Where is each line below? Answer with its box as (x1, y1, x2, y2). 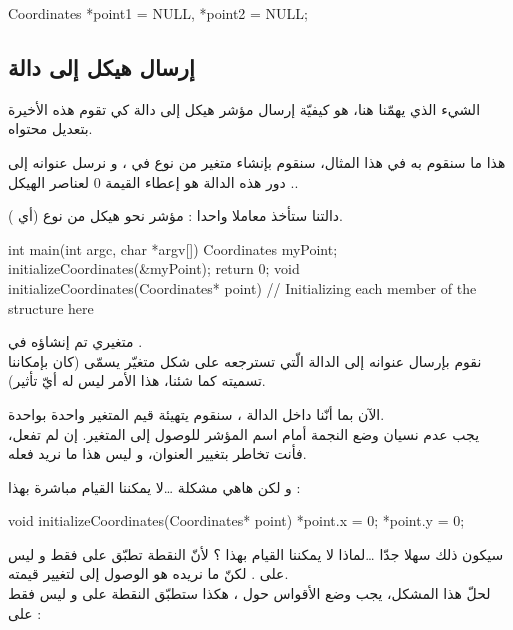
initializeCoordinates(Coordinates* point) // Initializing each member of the (8, 277, 477, 298)
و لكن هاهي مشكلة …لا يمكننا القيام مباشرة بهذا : (8, 476, 301, 497)
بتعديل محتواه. (8, 118, 93, 139)
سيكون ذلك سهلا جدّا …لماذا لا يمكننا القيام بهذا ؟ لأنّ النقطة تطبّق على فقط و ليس (8, 543, 504, 564)
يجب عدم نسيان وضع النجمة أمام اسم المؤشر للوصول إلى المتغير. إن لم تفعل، (8, 423, 480, 444)
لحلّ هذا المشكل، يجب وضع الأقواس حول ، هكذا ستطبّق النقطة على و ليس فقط (8, 583, 491, 604)
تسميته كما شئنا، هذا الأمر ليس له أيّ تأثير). (8, 370, 266, 391)
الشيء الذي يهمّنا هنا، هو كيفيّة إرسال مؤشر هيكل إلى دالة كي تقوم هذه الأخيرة (8, 98, 481, 119)
